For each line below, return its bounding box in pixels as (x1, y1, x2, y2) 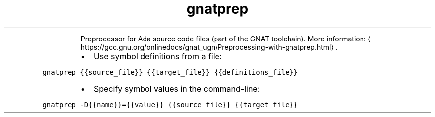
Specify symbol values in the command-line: (93, 83, 260, 94)
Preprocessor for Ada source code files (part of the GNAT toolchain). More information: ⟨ (80, 34, 371, 43)
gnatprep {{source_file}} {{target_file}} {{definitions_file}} (42, 68, 298, 76)
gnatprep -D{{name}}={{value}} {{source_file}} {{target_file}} (42, 100, 298, 109)
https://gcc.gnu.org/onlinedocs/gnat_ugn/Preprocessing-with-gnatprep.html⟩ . (80, 42, 338, 51)
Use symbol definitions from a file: (93, 51, 222, 61)
